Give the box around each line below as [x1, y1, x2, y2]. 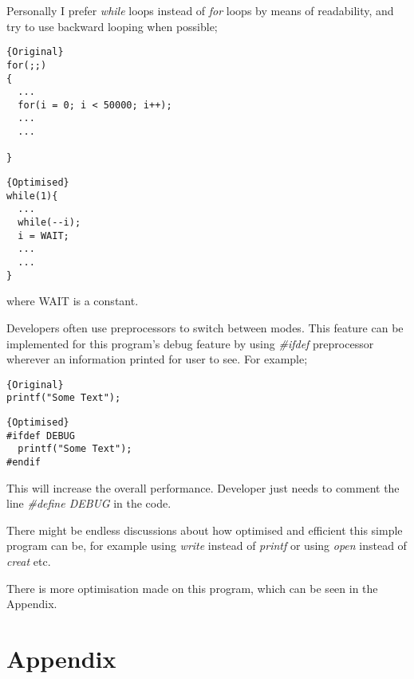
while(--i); [18, 217, 81, 229]
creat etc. [6, 553, 51, 570]
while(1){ [6, 190, 58, 202]
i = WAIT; [18, 230, 69, 241]
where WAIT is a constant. [6, 292, 139, 309]
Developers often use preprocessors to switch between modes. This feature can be [6, 319, 404, 336]
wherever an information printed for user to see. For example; [6, 351, 308, 367]
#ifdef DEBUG [6, 430, 75, 442]
